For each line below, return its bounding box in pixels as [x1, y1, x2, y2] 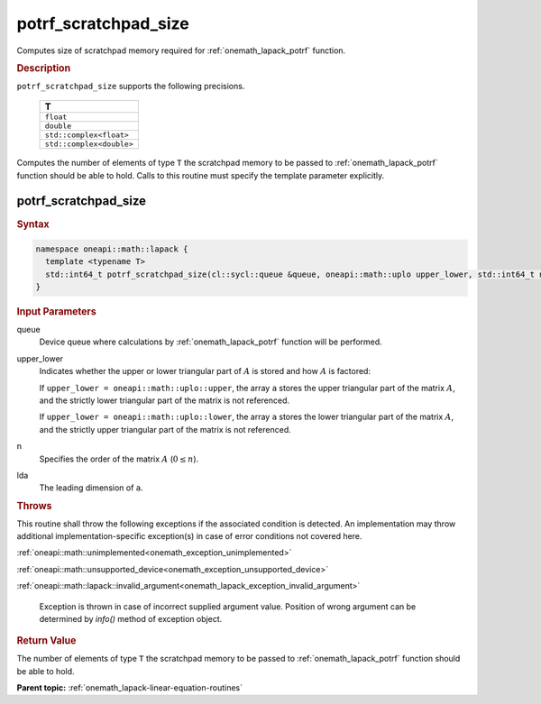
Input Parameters [16, 306, 96, 318]
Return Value [16, 635, 77, 647]
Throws [16, 499, 52, 512]
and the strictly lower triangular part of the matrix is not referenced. [39, 395, 290, 406]
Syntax [16, 217, 50, 230]
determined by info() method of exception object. [39, 613, 223, 624]
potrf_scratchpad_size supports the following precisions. [16, 80, 245, 91]
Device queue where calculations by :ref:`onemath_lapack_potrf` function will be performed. [39, 336, 382, 347]
